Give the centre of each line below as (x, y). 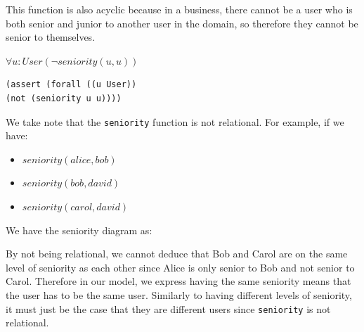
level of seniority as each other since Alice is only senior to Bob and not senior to (180, 267)
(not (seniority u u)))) (64, 98)
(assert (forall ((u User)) (71, 85)
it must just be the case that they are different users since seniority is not (168, 308)
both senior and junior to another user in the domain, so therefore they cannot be (182, 23)
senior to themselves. (51, 37)
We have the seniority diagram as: (79, 230)
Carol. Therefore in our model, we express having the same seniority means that (178, 281)
